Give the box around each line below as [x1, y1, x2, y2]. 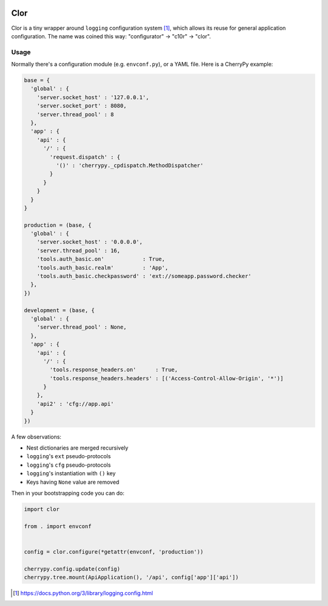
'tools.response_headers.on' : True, [49, 366, 179, 374]
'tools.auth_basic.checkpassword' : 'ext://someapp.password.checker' [36, 273, 252, 280]
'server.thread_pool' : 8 [36, 111, 114, 118]
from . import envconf [24, 523, 92, 529]
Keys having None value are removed [26, 478, 120, 486]
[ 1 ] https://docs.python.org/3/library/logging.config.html [13, 590, 153, 597]
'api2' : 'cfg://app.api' [36, 400, 114, 407]
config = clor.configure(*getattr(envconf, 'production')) [24, 548, 203, 555]
